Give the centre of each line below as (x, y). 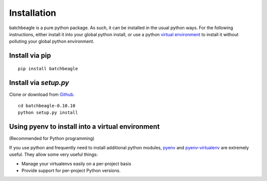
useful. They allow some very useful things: (54, 155)
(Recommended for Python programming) (52, 138)
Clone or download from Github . (42, 94)
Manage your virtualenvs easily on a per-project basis (76, 164)
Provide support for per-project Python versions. (71, 170)
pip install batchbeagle (48, 68)
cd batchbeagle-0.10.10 (47, 106)
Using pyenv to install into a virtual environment (85, 127)
